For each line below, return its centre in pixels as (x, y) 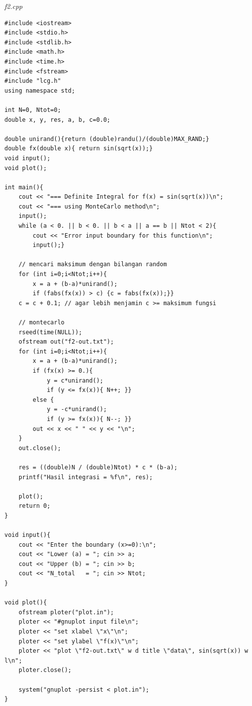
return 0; (35, 506)
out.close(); (40, 448)
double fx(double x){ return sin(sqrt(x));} (79, 149)
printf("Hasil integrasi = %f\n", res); (86, 477)
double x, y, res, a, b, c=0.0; (57, 120)
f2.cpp (14, 6)
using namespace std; (40, 90)
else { (43, 400)
